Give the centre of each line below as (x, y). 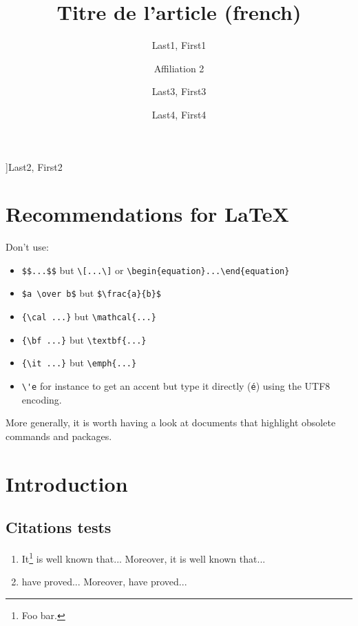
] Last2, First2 (34, 166)
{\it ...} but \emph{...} (79, 363)
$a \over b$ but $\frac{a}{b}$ (91, 293)
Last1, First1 (179, 45)
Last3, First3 (179, 91)
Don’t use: (27, 247)
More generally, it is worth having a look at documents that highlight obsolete (171, 422)
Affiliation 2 (179, 68)
